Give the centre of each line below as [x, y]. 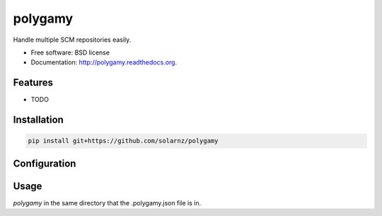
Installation [38, 120]
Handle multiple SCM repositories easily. [72, 40]
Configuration [45, 163]
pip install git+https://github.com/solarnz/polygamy [123, 141]
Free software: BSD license [70, 52]
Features [33, 83]
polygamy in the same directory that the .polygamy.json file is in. [107, 203]
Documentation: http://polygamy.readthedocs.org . [104, 62]
